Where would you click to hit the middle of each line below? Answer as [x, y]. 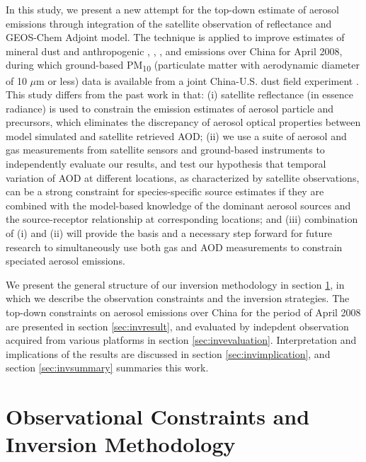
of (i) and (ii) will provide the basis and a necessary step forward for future [169, 233]
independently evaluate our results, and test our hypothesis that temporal [166, 164]
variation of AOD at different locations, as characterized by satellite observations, [183, 177]
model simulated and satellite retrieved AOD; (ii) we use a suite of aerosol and [176, 135]
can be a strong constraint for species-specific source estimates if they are [165, 191]
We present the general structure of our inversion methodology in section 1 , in [175, 284]
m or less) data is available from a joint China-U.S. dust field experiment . [198, 80]
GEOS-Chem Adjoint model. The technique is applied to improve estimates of [175, 37]
